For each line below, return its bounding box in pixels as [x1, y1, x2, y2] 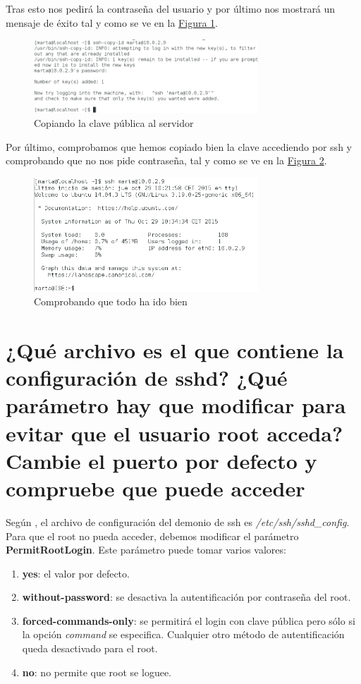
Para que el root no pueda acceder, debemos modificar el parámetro [6, 528, 299, 543]
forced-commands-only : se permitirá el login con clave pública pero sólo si [22, 613, 355, 628]
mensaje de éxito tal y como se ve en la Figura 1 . [6, 15, 218, 30]
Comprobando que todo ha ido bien [34, 294, 188, 309]
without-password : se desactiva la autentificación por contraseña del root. [22, 590, 351, 604]
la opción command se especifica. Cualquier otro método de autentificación [22, 627, 345, 642]
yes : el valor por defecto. [22, 566, 130, 580]
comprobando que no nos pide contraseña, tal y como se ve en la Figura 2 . [6, 153, 327, 168]
